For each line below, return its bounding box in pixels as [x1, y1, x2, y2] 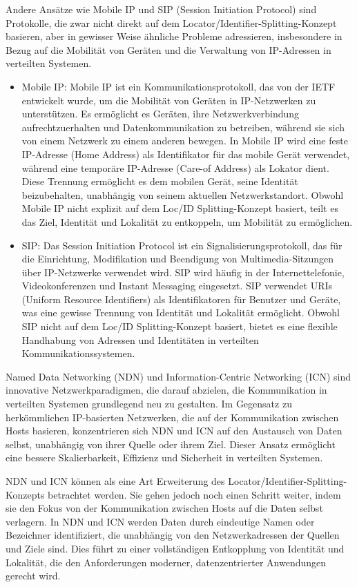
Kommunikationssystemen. [21, 346, 135, 360]
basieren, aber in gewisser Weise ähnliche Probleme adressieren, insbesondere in [6, 29, 342, 44]
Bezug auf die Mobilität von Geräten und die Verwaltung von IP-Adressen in [6, 42, 331, 57]
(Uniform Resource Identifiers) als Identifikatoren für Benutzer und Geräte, [21, 291, 341, 306]
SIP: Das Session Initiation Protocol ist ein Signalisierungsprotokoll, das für [21, 238, 342, 252]
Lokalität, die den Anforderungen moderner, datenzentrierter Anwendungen [6, 555, 327, 569]
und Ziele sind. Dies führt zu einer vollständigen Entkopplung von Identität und [6, 541, 345, 555]
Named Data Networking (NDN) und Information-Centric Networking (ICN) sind [6, 369, 351, 383]
